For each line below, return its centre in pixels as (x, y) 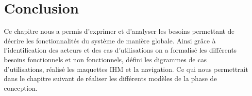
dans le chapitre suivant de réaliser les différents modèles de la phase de (110, 78)
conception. (21, 88)
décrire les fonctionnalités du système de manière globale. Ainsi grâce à (110, 40)
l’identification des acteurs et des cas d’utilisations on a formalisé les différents (120, 50)
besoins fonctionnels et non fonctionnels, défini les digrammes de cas (105, 59)
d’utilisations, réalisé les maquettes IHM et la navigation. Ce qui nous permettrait (126, 69)
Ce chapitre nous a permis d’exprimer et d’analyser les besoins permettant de (119, 31)
